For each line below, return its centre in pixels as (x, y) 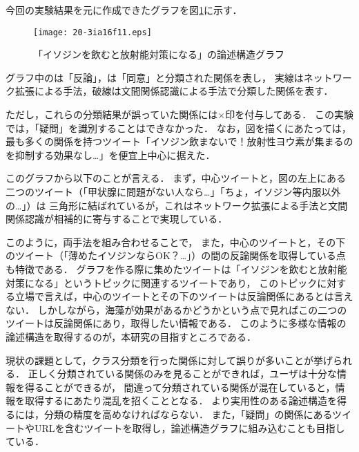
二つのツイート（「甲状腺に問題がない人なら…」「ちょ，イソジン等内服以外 (173, 191)
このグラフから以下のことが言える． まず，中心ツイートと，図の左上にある (176, 178)
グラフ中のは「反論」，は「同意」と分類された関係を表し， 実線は (155, 77)
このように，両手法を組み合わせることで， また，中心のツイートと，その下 (176, 242)
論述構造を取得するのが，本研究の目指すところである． (131, 336)
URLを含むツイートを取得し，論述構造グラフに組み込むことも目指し (190, 427)
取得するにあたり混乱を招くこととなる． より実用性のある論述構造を (181, 401)
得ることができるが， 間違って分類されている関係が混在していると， (180, 387)
